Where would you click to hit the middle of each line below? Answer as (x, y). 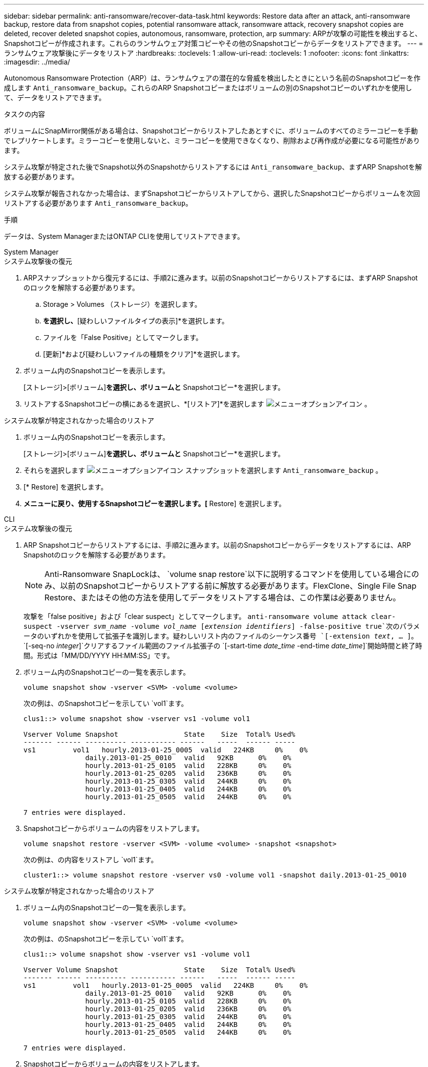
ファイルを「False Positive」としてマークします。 (123, 337)
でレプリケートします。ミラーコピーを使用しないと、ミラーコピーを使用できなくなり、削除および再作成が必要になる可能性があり (212, 140)
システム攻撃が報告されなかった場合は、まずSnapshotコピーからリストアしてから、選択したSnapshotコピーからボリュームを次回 (212, 193)
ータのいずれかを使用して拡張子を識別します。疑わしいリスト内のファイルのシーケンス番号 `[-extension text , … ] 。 (221, 636)
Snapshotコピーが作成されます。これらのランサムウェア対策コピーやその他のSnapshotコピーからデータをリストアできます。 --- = (214, 43)
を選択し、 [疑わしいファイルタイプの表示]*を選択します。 (136, 321)
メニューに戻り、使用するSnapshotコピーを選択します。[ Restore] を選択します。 (155, 503)
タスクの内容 (24, 114)
